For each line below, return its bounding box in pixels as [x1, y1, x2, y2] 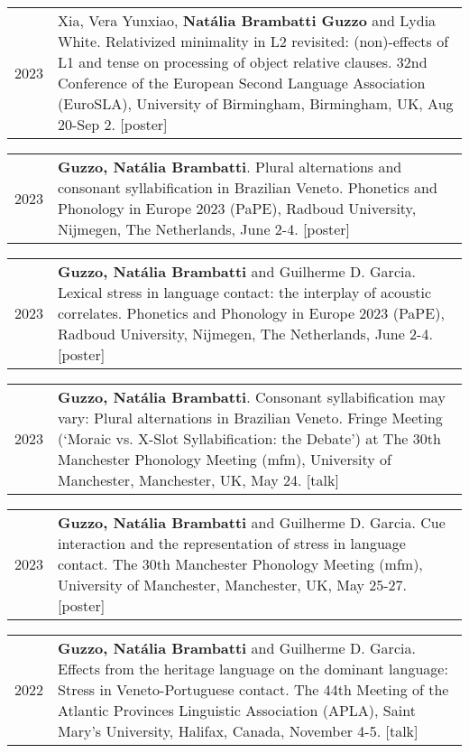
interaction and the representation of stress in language [58, 533, 406, 553]
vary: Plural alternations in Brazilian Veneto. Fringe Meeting [58, 407, 443, 428]
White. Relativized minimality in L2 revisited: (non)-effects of [58, 31, 449, 51]
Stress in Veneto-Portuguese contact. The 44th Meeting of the [58, 679, 449, 700]
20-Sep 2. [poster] [58, 114, 168, 135]
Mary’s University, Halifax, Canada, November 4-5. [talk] [58, 720, 418, 741]
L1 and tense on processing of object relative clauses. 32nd [58, 51, 428, 72]
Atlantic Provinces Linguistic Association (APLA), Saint [58, 700, 416, 720]
